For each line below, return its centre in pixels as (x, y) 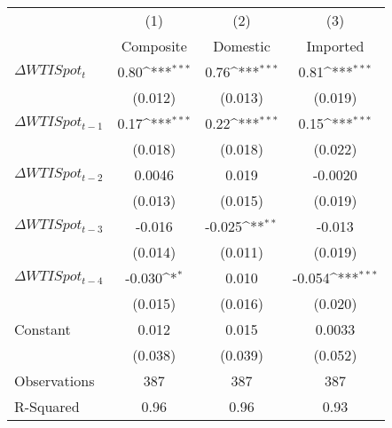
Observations (55, 380)
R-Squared (47, 406)
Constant (43, 329)
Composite (154, 46)
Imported (335, 46)
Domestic (242, 46)
